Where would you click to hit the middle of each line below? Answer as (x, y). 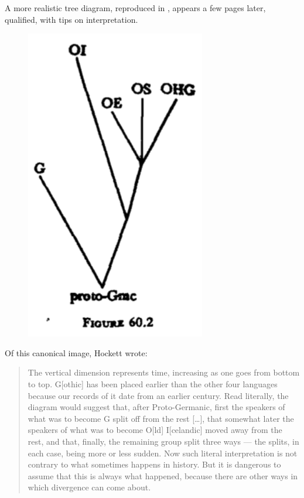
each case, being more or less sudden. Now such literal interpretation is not (163, 453)
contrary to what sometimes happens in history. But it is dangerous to (154, 464)
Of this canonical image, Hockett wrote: (76, 352)
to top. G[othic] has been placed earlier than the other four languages (153, 383)
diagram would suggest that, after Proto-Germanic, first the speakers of (156, 407)
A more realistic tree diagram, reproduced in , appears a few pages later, (135, 8)
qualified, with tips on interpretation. (71, 19)
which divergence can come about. (89, 487)
